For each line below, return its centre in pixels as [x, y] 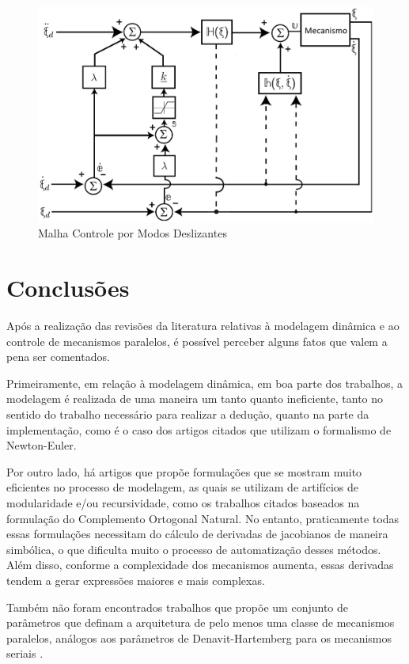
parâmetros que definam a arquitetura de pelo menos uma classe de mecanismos [201, 622]
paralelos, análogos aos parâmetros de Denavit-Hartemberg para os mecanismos [199, 637]
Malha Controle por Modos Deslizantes [133, 233]
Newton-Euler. [42, 445]
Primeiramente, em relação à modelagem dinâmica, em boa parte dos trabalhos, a [205, 383]
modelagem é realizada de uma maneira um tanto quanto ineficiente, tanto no [195, 398]
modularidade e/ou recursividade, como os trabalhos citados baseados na [183, 502]
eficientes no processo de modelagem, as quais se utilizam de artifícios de [183, 487]
